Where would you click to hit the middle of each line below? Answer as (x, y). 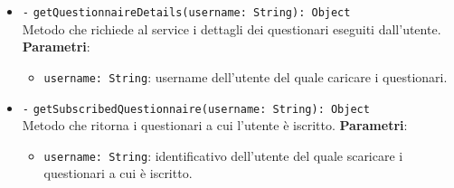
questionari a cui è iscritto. (118, 173)
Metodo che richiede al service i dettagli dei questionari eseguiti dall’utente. (232, 28)
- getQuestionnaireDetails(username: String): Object (186, 13)
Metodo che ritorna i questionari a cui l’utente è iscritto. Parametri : (215, 125)
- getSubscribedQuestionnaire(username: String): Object (196, 109)
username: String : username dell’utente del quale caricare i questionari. (246, 76)
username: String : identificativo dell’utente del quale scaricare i (223, 155)
